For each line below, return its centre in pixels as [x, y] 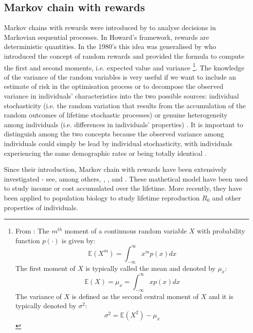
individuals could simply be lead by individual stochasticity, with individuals [118, 143]
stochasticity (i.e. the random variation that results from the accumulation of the [125, 105]
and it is [221, 296]
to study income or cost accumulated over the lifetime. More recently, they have [123, 188]
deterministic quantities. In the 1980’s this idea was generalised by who [110, 46]
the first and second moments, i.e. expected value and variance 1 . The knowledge [124, 67]
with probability [221, 231]
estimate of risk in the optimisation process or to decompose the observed [114, 86]
